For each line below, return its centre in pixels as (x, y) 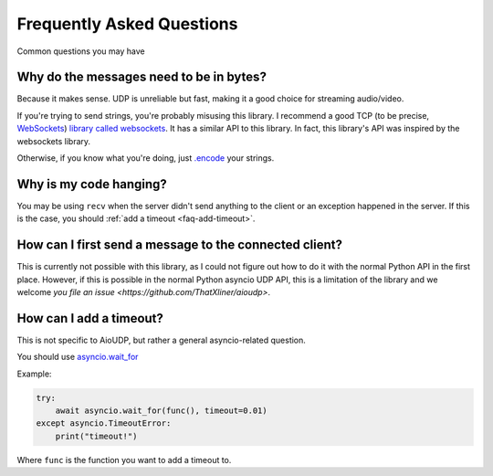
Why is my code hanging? (92, 184)
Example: (34, 374)
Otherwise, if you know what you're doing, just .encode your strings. (146, 158)
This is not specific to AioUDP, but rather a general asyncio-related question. (161, 340)
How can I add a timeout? (90, 318)
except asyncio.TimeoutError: (104, 423)
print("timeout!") (96, 436)
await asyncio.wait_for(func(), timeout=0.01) (162, 411)
